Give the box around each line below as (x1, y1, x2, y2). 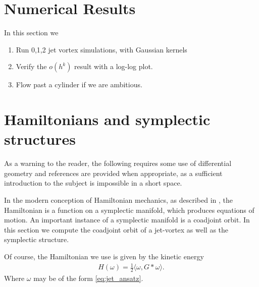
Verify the (16, 61, 47, 72)
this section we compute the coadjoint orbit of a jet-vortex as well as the (4, 224, 229, 235)
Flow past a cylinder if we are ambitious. (16, 79, 142, 90)
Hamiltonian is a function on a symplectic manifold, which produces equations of (4, 204, 254, 215)
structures (4, 129, 76, 149)
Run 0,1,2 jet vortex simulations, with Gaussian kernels (16, 44, 187, 54)
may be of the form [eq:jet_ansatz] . (33, 272, 143, 283)
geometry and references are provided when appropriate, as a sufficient (4, 167, 223, 178)
